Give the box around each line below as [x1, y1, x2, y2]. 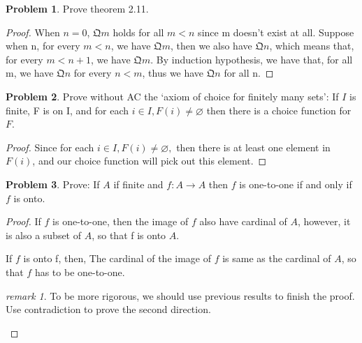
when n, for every [6, 38, 80, 53]
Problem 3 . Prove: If [6, 176, 100, 191]
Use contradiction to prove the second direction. [6, 302, 211, 317]
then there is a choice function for [206, 102, 352, 117]
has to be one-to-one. [34, 264, 125, 279]
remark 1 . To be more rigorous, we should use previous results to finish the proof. [6, 288, 355, 303]
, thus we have [142, 66, 204, 80]
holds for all [113, 24, 164, 39]
